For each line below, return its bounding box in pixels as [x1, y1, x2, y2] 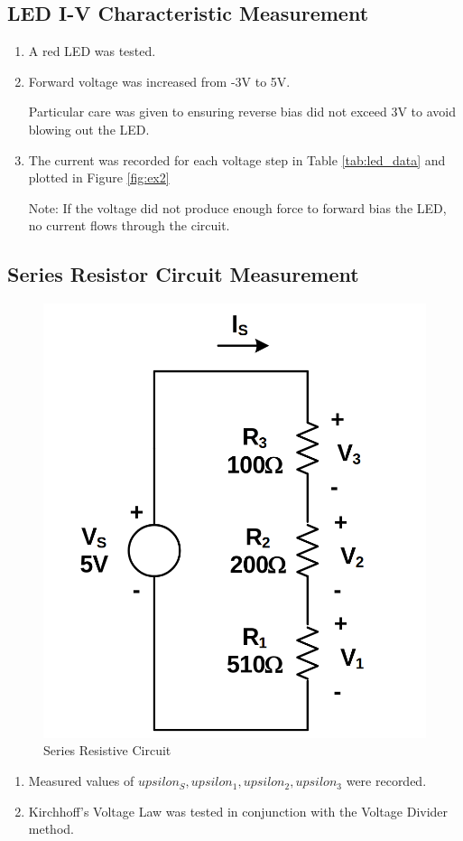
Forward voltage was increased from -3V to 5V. [28, 71, 291, 90]
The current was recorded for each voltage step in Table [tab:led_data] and [28, 150, 446, 169]
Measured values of [28, 771, 134, 790]
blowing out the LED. [28, 119, 150, 138]
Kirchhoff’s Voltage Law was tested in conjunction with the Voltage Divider [28, 801, 449, 820]
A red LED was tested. [28, 42, 156, 61]
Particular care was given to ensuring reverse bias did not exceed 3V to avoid [28, 102, 456, 121]
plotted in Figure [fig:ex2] [28, 168, 170, 187]
